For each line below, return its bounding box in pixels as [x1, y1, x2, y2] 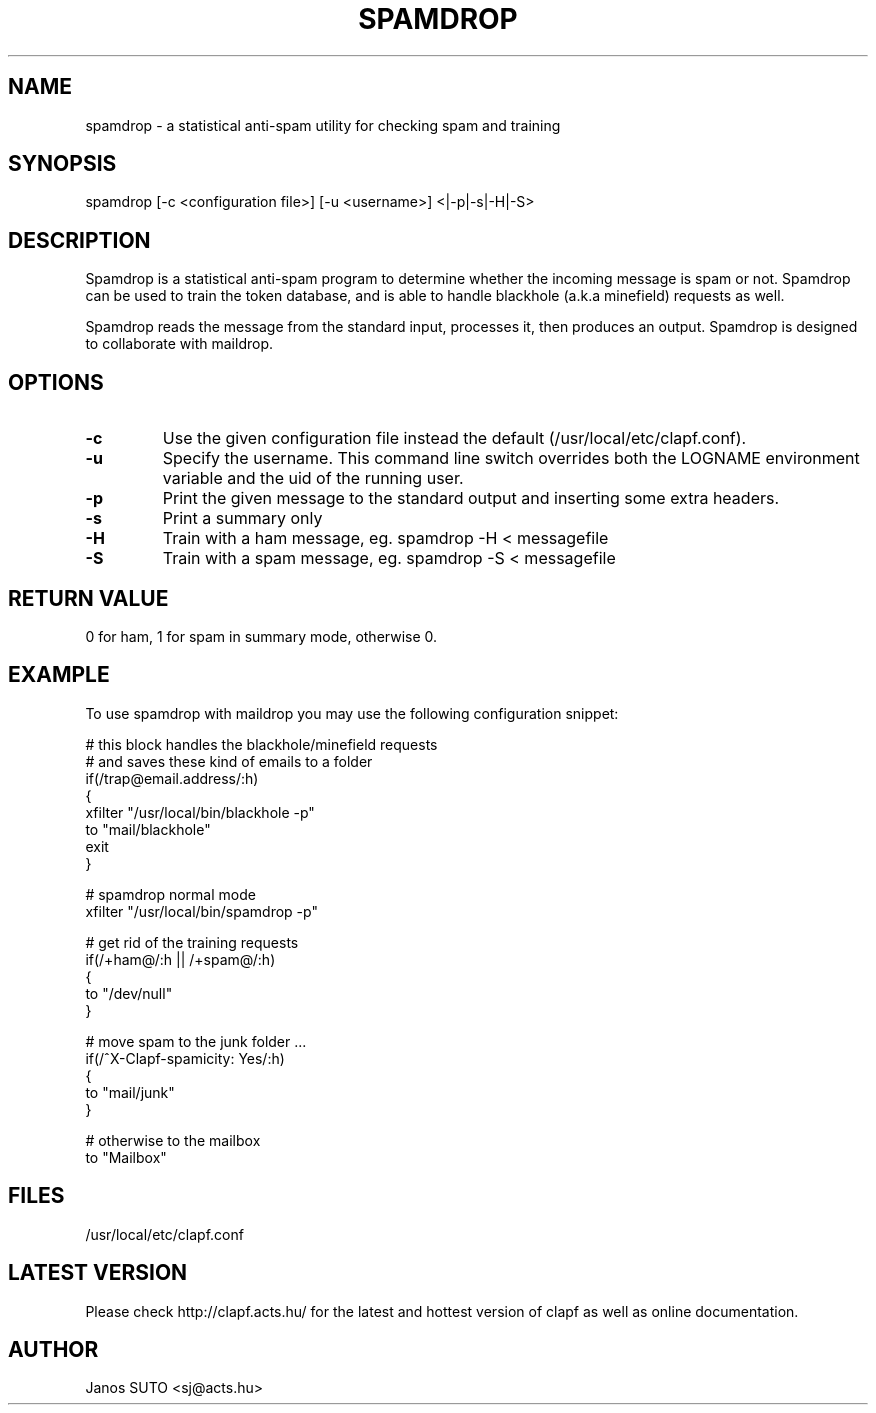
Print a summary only [162, 508, 323, 529]
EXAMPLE [8, 662, 110, 688]
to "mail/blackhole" [85, 820, 211, 838]
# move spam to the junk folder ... [85, 1032, 307, 1050]
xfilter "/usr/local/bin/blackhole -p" [85, 803, 315, 821]
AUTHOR [8, 1336, 99, 1362]
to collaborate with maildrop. [85, 335, 274, 353]
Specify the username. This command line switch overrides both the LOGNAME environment [162, 448, 860, 469]
